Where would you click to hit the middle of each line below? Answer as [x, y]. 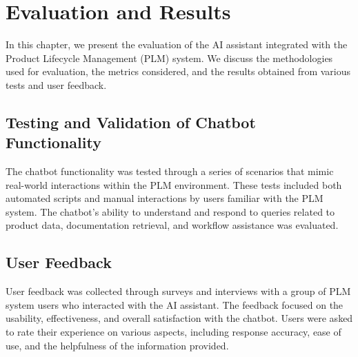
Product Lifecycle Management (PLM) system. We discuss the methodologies [169, 58]
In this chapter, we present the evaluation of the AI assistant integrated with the [177, 44]
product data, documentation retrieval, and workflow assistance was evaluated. [172, 225]
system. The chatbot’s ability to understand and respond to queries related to [170, 211]
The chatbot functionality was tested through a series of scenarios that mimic [170, 171]
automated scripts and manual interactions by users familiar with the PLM [165, 198]
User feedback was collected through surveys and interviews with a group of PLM [178, 291]
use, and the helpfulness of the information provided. [117, 345]
